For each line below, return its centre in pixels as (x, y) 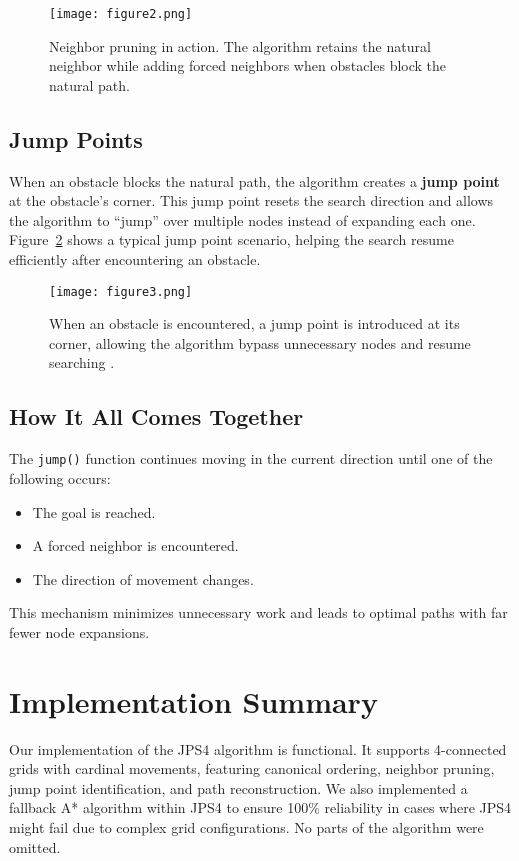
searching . (82, 362)
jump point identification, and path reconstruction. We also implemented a (238, 787)
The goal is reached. (94, 511)
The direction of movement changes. (143, 578)
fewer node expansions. (79, 631)
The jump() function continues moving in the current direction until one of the (251, 458)
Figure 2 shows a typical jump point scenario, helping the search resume (231, 239)
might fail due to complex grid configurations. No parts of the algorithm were (246, 826)
